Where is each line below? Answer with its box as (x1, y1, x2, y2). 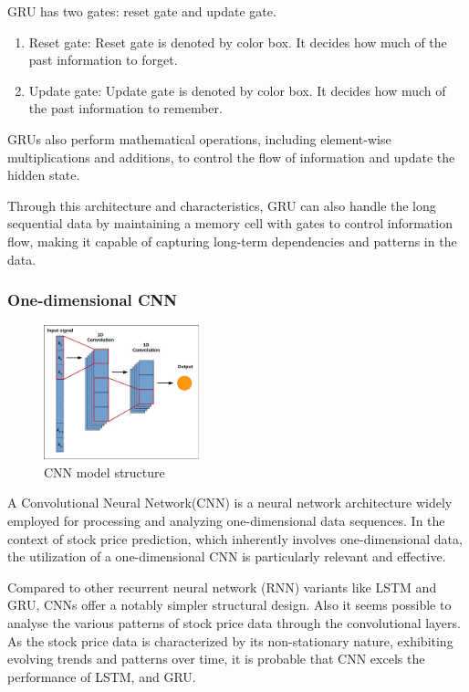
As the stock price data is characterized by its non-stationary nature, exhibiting (7, 631, 453, 650)
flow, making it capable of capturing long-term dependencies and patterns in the (7, 231, 457, 250)
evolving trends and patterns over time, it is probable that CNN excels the (7, 649, 425, 668)
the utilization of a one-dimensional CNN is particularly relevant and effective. (7, 547, 446, 566)
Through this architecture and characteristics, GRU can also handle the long (7, 195, 436, 215)
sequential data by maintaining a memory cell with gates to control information (7, 214, 453, 233)
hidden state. (7, 165, 80, 184)
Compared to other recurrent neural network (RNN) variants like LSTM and (7, 577, 437, 596)
